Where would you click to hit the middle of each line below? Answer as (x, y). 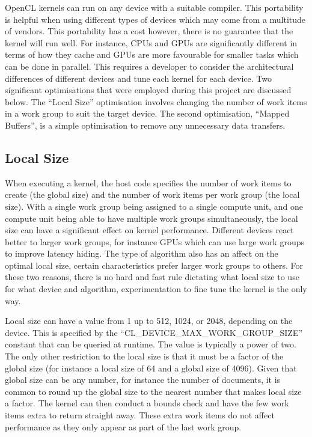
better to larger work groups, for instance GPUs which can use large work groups (155, 241)
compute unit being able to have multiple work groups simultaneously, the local (151, 218)
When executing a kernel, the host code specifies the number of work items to (148, 182)
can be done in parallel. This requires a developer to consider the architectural (149, 66)
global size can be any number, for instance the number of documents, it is (143, 380)
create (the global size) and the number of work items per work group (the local (152, 194)
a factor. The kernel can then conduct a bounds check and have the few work (147, 403)
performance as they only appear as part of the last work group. (123, 426)
